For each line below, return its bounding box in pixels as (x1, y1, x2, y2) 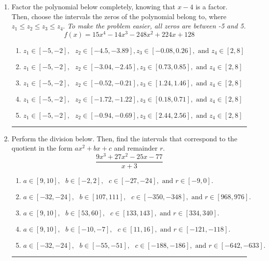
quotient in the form (11, 143, 73, 153)
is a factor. (196, 1, 228, 11)
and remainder (114, 143, 158, 153)
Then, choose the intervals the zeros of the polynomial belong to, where (11, 11, 227, 21)
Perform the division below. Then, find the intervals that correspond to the (11, 133, 238, 143)
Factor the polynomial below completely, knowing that (11, 1, 175, 11)
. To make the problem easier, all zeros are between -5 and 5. (63, 21, 246, 31)
